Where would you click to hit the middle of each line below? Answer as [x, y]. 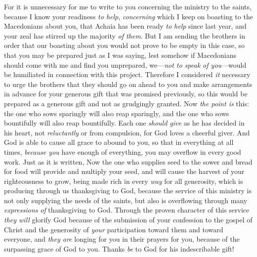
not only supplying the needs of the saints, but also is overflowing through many [126, 200]
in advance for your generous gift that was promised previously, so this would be [126, 94]
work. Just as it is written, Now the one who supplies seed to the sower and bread [128, 161]
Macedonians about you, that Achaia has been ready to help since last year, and [125, 26]
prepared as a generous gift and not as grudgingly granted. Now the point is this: [127, 103]
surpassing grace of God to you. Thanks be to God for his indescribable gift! [119, 248]
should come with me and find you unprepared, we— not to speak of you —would [125, 64]
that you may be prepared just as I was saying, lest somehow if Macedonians [120, 55]
